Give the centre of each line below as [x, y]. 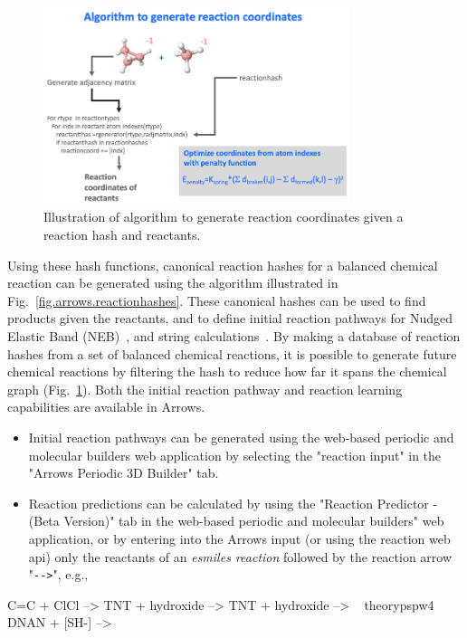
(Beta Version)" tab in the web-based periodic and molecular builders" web [236, 521]
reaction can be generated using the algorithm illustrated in [173, 283]
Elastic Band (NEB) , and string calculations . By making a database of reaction [234, 336]
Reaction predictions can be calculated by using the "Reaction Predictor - [233, 503]
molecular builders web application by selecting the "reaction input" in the [235, 455]
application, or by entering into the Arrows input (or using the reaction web [239, 538]
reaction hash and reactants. [122, 235]
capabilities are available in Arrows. [106, 407]
